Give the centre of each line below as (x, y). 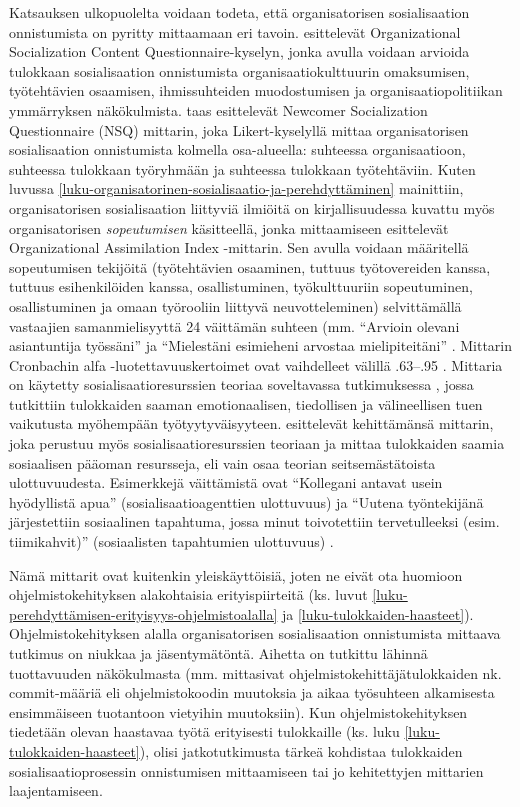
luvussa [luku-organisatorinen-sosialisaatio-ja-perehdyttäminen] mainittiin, (236, 188)
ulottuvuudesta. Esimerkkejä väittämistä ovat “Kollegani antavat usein (226, 482)
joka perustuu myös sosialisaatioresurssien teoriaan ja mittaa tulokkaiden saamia (257, 443)
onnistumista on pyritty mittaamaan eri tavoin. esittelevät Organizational (235, 31)
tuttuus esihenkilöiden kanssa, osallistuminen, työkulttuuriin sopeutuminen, (241, 286)
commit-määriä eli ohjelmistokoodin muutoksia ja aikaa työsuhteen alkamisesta (252, 692)
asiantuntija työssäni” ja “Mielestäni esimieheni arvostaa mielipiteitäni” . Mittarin (261, 345)
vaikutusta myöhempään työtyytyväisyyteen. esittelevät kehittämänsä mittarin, (251, 423)
